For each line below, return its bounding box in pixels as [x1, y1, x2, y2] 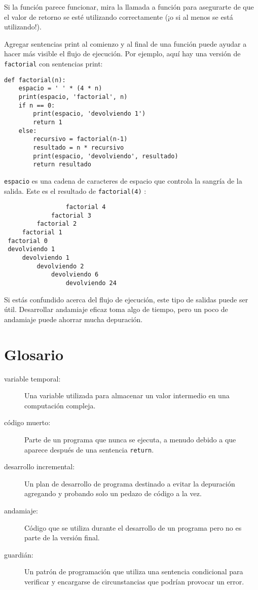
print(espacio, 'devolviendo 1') [33, 110, 146, 118]
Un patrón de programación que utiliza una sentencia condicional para [24, 566, 243, 577]
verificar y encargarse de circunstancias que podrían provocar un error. [24, 576, 244, 586]
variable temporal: [4, 373, 61, 384]
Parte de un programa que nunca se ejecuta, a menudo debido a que [24, 434, 236, 444]
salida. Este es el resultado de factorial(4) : [4, 185, 146, 196]
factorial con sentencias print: [4, 58, 103, 68]
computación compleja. [24, 400, 96, 410]
